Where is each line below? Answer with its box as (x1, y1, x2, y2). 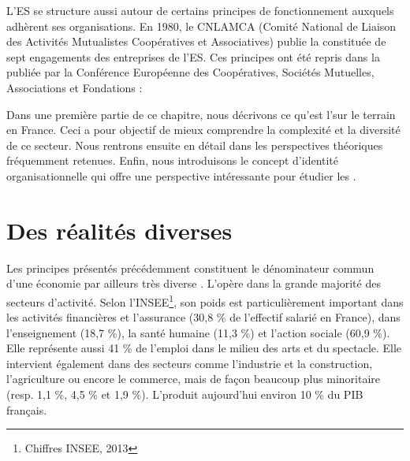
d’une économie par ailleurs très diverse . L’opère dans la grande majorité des (6, 275, 381, 292)
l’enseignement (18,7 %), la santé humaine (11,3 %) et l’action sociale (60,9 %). (6, 324, 390, 340)
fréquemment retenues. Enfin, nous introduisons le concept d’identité (6, 152, 339, 169)
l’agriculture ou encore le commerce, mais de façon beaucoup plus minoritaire (6, 370, 381, 387)
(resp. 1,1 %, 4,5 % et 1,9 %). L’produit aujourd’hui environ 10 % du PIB (6, 386, 363, 403)
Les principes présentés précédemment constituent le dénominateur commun (6, 259, 375, 276)
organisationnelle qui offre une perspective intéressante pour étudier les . (6, 167, 356, 184)
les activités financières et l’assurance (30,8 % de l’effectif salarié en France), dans (6, 309, 401, 325)
